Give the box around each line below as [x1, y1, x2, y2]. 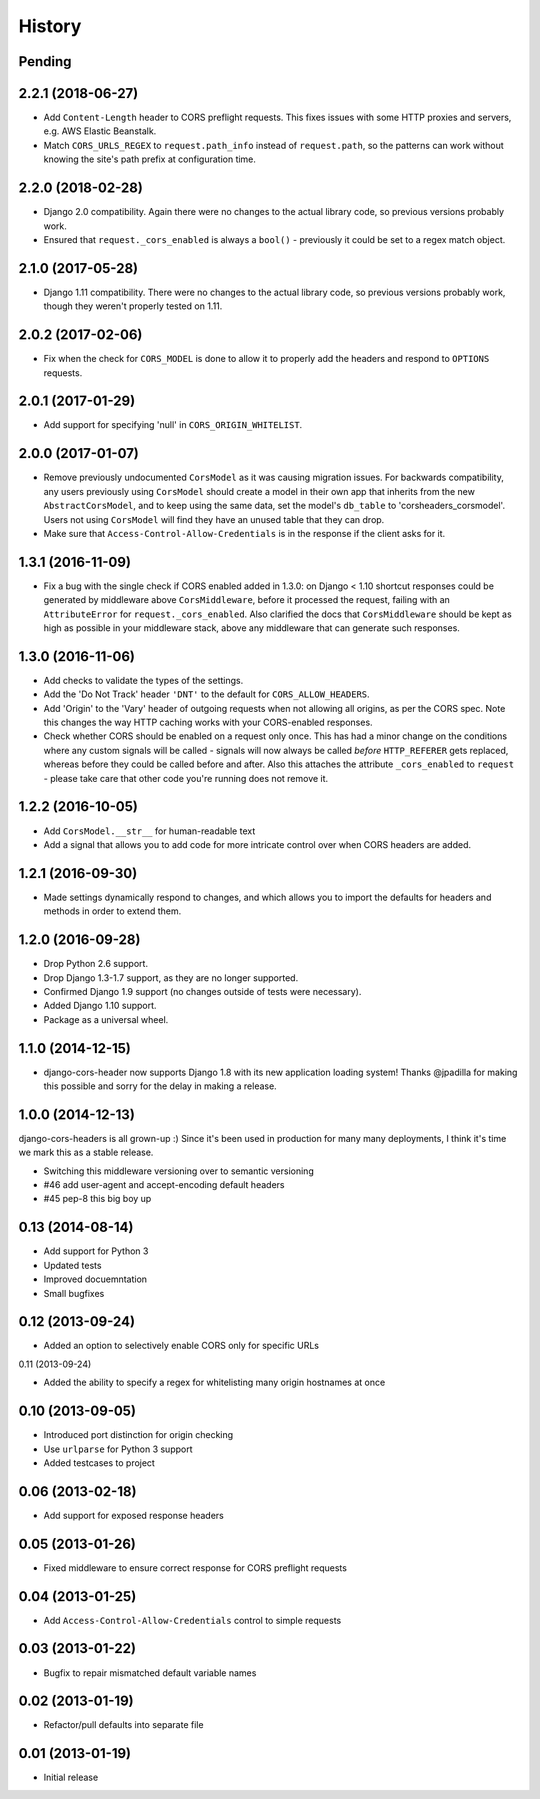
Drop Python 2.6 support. [43, 958, 149, 970]
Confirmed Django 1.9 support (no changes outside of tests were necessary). [43, 985, 362, 997]
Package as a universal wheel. [43, 1013, 169, 1025]
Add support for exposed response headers [43, 1509, 224, 1521]
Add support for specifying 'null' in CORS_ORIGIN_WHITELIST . [43, 419, 303, 431]
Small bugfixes [43, 1287, 105, 1299]
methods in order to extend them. [43, 905, 182, 917]
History [18, 15, 82, 37]
